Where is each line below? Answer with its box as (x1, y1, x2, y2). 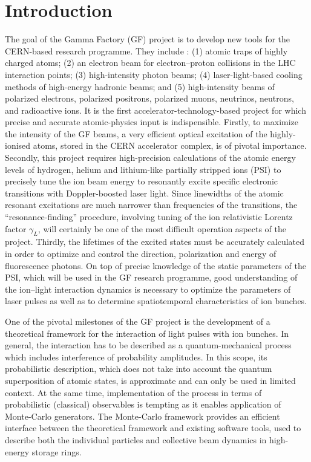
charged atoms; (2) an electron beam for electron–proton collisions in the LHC (5, 56, 296, 69)
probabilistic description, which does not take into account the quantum (5, 362, 272, 375)
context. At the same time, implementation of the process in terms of (5, 386, 262, 399)
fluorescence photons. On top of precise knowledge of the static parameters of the (5, 259, 306, 272)
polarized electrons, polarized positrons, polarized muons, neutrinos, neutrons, (5, 92, 294, 105)
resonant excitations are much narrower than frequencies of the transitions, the (5, 198, 298, 211)
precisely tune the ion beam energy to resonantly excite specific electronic (5, 175, 278, 187)
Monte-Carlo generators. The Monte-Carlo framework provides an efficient (5, 409, 280, 422)
